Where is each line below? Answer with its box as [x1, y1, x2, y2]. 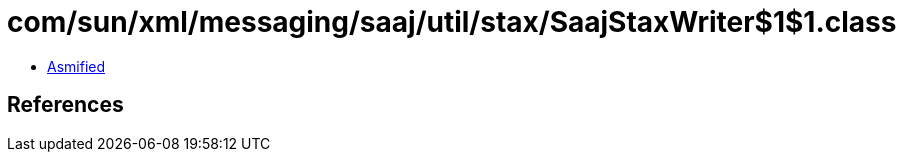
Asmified [47, 57, 106, 75]
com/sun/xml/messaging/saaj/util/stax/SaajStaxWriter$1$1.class [7, 5, 897, 39]
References [7, 92, 124, 118]
